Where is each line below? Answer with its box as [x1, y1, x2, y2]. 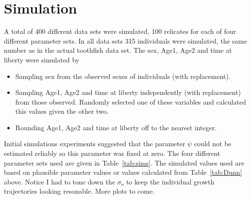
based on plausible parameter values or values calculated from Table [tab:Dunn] [4, 167, 242, 177]
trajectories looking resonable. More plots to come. [4, 186, 155, 196]
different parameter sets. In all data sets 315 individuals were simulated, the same [4, 35, 247, 46]
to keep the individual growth [126, 176, 215, 186]
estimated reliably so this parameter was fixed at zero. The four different [4, 148, 220, 158]
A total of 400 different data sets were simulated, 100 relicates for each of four [4, 26, 236, 36]
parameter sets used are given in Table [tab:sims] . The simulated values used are [4, 157, 245, 168]
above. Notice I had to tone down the [4, 176, 116, 186]
